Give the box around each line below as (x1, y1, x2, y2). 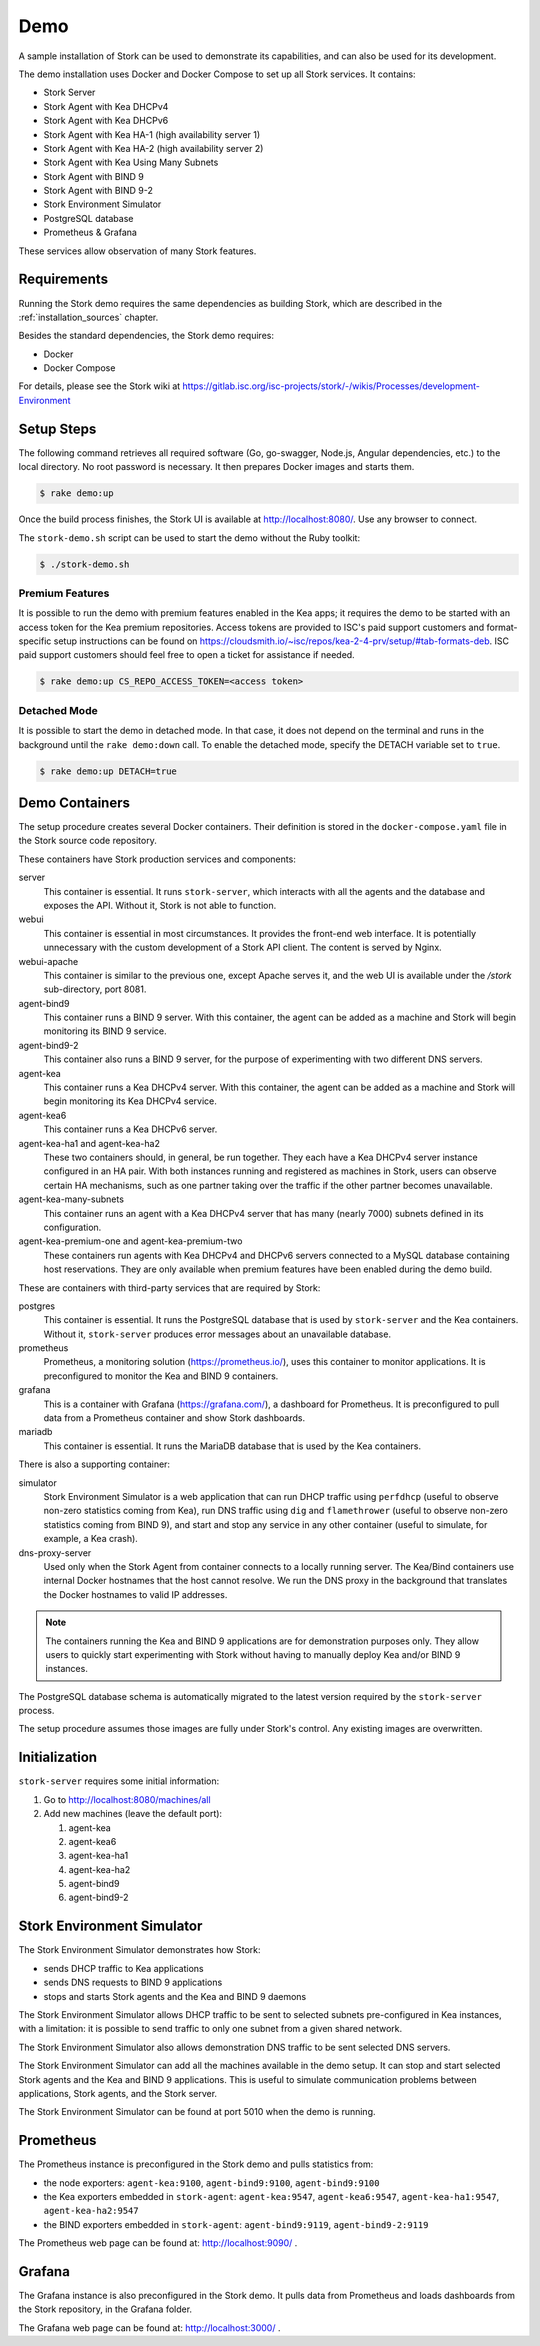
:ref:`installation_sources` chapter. (18, 311, 159, 323)
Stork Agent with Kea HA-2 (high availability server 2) (43, 142, 264, 154)
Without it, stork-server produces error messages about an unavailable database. (43, 1328, 392, 1340)
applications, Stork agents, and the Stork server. (18, 2087, 218, 2099)
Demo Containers (18, 794, 130, 811)
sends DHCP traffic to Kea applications (43, 1962, 204, 1974)
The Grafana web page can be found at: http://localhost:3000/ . (18, 2321, 281, 2334)
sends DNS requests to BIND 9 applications (43, 1976, 223, 1989)
